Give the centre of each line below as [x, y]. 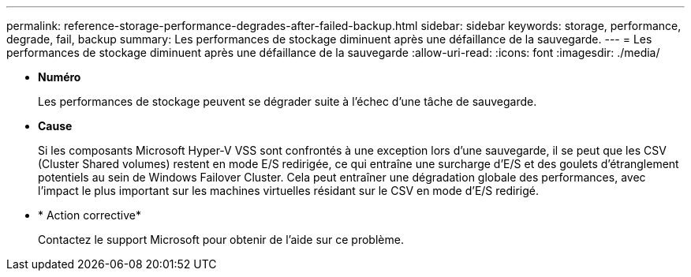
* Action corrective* [90, 215]
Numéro [60, 77]
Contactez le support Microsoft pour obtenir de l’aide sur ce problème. [221, 240]
